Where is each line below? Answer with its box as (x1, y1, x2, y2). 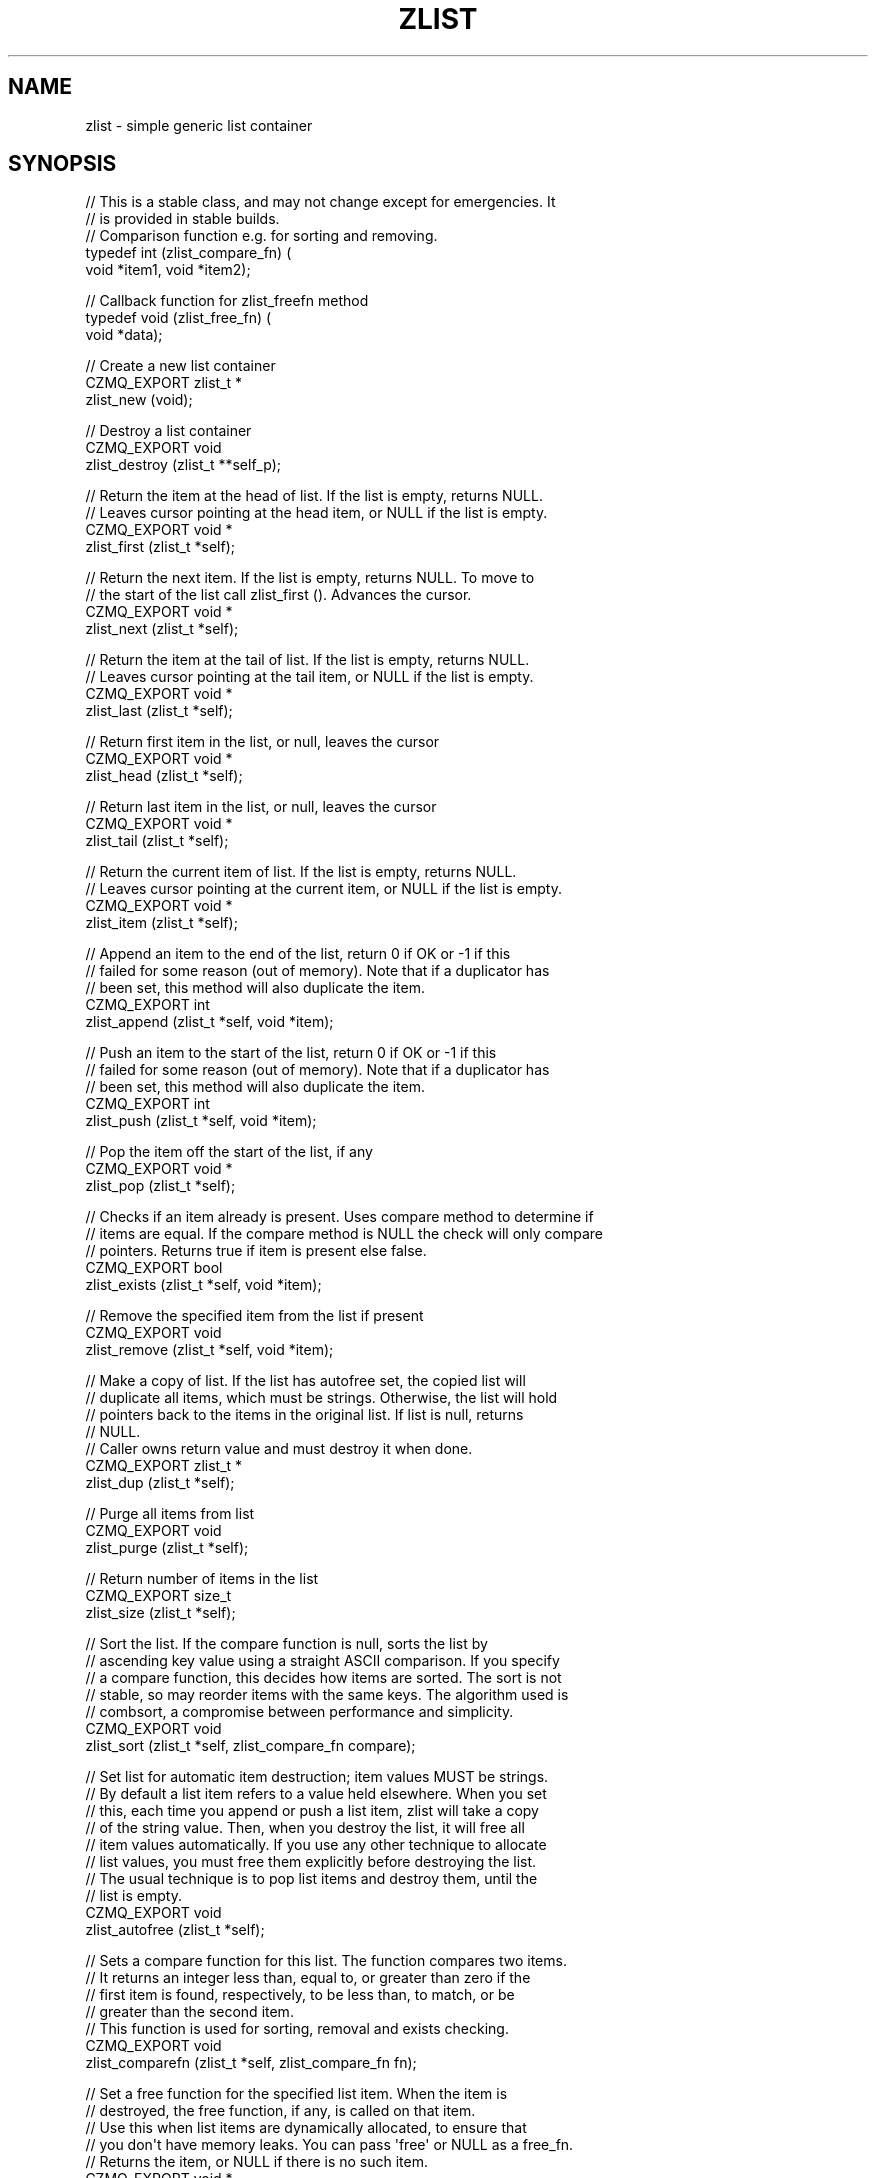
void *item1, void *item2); (85, 261, 251, 279)
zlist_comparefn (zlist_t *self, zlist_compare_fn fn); (85, 2054, 417, 2072)
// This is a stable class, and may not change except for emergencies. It (85, 193, 556, 211)
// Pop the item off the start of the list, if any (85, 1143, 373, 1161)
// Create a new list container (85, 357, 276, 375)
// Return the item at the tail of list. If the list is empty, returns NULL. (85, 651, 530, 669)
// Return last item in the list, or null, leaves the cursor (85, 798, 437, 816)
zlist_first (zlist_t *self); (85, 538, 235, 556)
